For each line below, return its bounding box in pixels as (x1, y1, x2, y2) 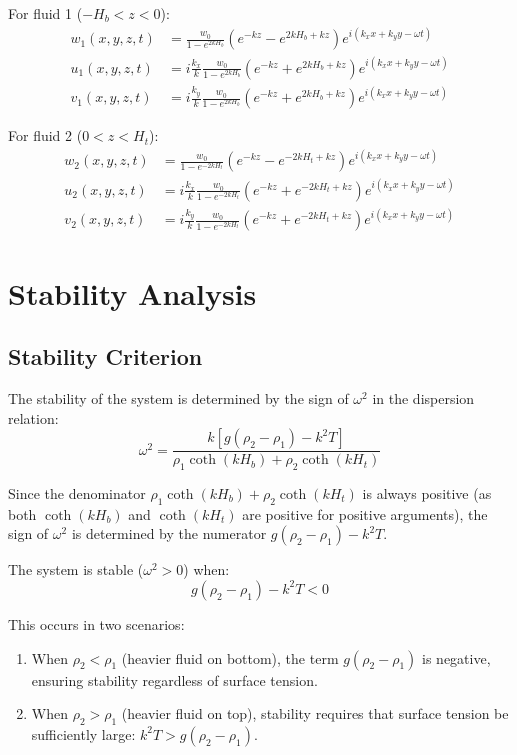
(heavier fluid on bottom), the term (121, 647, 339, 668)
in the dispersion (372, 387, 475, 408)
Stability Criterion (8, 341, 203, 372)
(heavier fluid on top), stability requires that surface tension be (121, 703, 509, 724)
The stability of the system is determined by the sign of (8, 387, 349, 408)
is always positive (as (362, 482, 492, 503)
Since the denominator (8, 482, 146, 503)
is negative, (422, 647, 491, 668)
